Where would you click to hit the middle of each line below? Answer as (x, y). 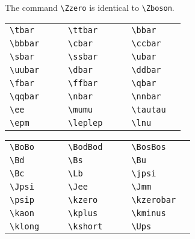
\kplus (83, 213)
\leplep (85, 123)
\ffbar (83, 83)
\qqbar (25, 96)
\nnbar (146, 96)
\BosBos (149, 147)
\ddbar (146, 70)
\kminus (149, 213)
